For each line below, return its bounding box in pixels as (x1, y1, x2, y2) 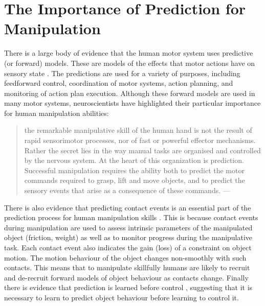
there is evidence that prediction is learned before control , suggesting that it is (4, 282, 253, 293)
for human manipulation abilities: (4, 107, 109, 118)
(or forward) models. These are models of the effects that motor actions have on (4, 57, 255, 68)
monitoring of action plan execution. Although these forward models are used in (4, 87, 255, 98)
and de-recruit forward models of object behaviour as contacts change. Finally (4, 272, 249, 283)
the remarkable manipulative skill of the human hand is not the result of (24, 125, 252, 135)
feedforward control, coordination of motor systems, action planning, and (4, 78, 233, 88)
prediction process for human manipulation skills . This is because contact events (4, 212, 258, 223)
